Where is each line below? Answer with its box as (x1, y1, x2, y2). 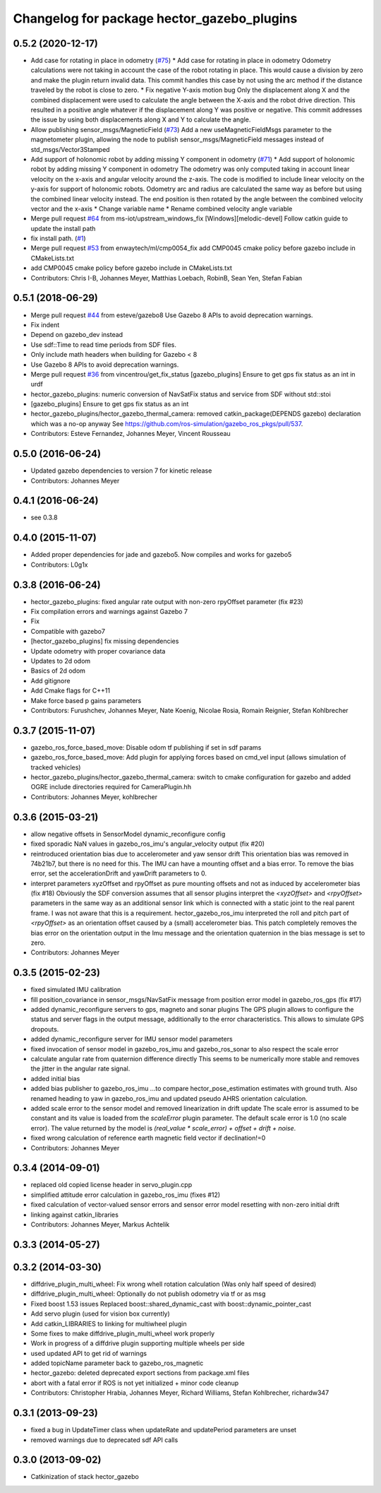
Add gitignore (30, 676, 71, 685)
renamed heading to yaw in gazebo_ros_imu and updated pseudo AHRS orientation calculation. (30, 1094, 308, 1102)
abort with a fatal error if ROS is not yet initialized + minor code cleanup (30, 1379, 239, 1387)
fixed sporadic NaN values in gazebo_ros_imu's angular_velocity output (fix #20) (30, 839, 265, 848)
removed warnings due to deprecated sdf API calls (30, 1435, 179, 1444)
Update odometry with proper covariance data (30, 647, 166, 655)
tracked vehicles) (30, 763, 81, 772)
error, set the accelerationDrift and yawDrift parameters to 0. (30, 869, 207, 878)
